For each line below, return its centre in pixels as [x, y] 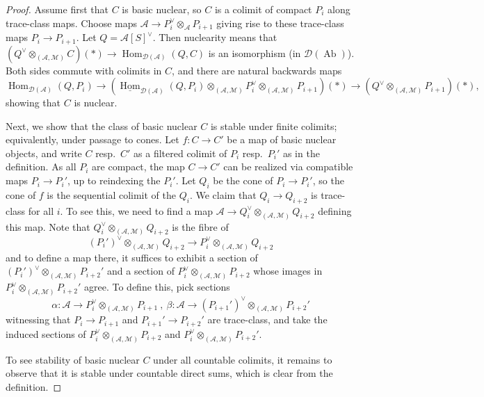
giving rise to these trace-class [280, 23]
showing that [33, 103]
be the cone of [243, 180]
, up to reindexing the [114, 180]
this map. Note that [48, 226]
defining [335, 210]
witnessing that [38, 319]
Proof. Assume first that [57, 9]
